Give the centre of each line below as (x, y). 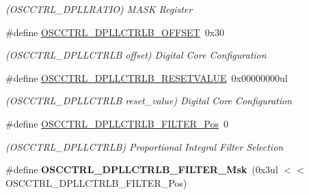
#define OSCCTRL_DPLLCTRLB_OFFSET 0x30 (115, 32)
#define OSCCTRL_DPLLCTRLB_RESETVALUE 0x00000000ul (147, 77)
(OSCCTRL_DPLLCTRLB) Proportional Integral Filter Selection (145, 146)
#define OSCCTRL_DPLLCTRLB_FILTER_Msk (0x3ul (142, 169)
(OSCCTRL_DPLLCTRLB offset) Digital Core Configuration (136, 55)
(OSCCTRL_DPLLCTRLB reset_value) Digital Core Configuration (149, 101)
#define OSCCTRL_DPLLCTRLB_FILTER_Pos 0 (117, 123)
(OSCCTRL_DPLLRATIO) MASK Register (99, 9)
